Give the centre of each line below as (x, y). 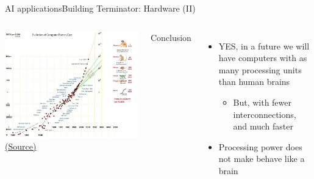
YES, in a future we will (264, 46)
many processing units (260, 69)
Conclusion (171, 37)
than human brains (254, 82)
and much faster (263, 126)
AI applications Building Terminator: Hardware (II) (100, 8)
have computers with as (263, 58)
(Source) (21, 146)
